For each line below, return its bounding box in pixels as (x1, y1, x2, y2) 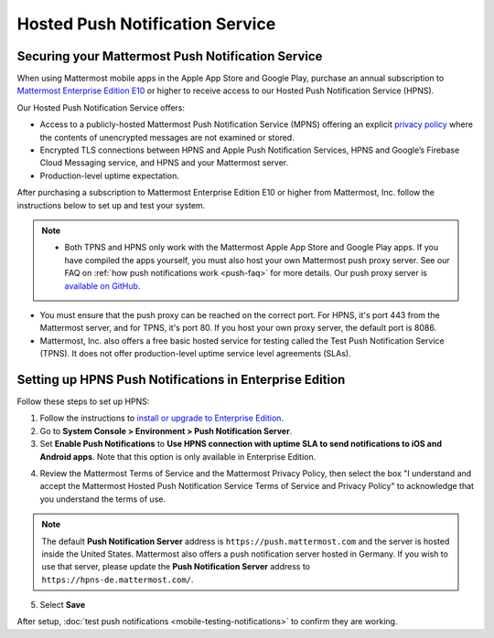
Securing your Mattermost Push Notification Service (16, 48, 323, 64)
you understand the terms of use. (39, 494, 166, 505)
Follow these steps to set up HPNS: (16, 396, 150, 407)
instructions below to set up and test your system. (16, 199, 206, 210)
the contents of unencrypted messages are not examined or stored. (39, 132, 295, 143)
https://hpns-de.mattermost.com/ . (41, 574, 194, 585)
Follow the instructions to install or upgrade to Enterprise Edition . (39, 412, 284, 424)
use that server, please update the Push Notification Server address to (41, 561, 311, 572)
